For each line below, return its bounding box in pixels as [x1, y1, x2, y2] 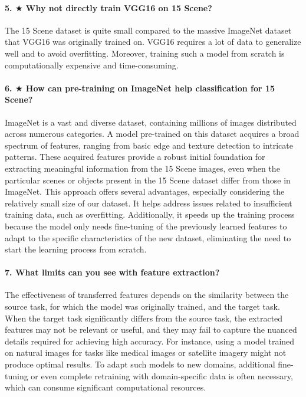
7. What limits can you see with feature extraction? [5, 266, 220, 278]
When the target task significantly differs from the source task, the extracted [5, 311, 283, 324]
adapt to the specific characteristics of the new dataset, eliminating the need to [5, 231, 291, 244]
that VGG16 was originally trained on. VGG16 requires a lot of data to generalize [5, 35, 301, 48]
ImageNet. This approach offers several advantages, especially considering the [5, 185, 285, 198]
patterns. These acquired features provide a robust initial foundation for [5, 150, 265, 163]
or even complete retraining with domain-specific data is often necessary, [31, 369, 293, 382]
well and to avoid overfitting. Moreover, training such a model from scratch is [5, 47, 285, 59]
